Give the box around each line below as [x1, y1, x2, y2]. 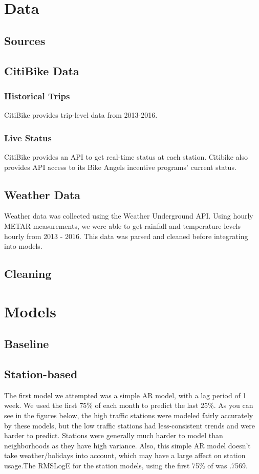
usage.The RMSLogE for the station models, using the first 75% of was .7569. [4, 460, 248, 471]
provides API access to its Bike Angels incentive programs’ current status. [4, 161, 236, 172]
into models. [4, 241, 42, 251]
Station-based [4, 366, 78, 382]
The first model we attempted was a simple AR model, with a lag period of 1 [4, 390, 247, 400]
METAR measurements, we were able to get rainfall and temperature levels [4, 220, 241, 231]
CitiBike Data [4, 62, 79, 78]
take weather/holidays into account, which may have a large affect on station [4, 450, 246, 461]
